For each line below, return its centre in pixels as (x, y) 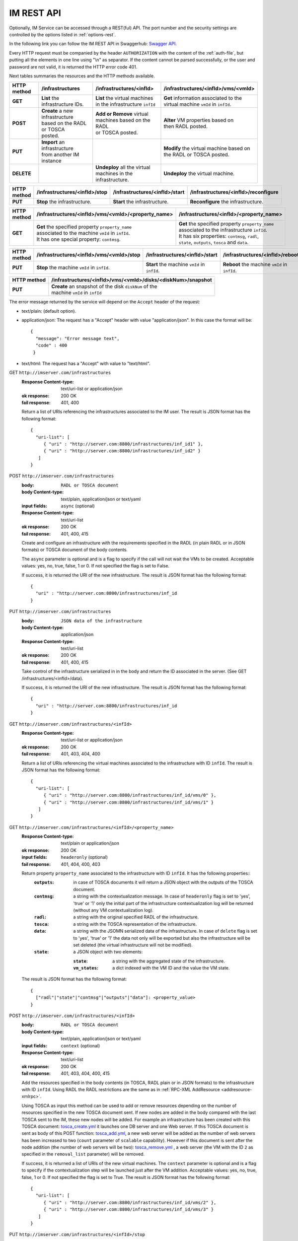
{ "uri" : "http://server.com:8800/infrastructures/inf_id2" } (122, 451)
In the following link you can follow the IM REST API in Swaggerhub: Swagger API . (93, 44)
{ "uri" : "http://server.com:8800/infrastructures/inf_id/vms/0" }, (130, 795)
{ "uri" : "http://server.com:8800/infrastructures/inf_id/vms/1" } (129, 802)
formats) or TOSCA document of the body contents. (74, 550)
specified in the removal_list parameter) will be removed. (83, 1154)
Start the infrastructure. (141, 202)
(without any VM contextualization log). (113, 910)
